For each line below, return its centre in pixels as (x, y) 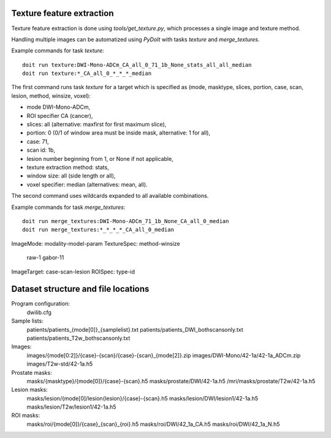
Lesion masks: (30, 389)
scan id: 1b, (41, 150)
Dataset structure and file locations (80, 289)
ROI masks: (26, 415)
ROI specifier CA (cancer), (60, 115)
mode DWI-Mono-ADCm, (59, 107)
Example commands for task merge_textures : (68, 207)
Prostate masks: (32, 372)
